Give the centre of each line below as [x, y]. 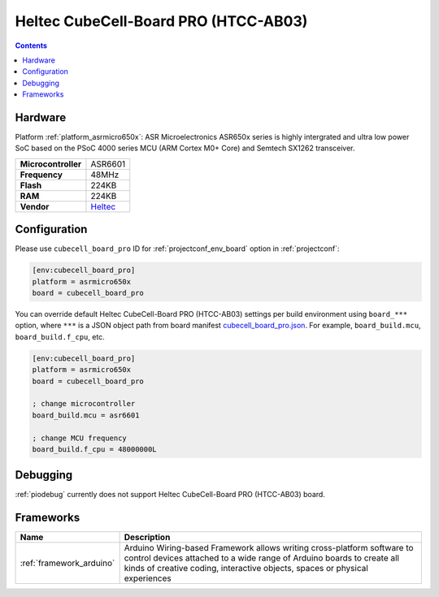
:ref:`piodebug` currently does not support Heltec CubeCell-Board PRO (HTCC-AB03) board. [170, 495]
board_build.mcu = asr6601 [86, 415]
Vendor [35, 206]
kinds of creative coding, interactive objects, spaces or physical [246, 569]
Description [147, 538]
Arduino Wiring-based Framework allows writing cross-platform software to [269, 548]
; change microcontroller [84, 404]
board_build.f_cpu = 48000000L [95, 449]
